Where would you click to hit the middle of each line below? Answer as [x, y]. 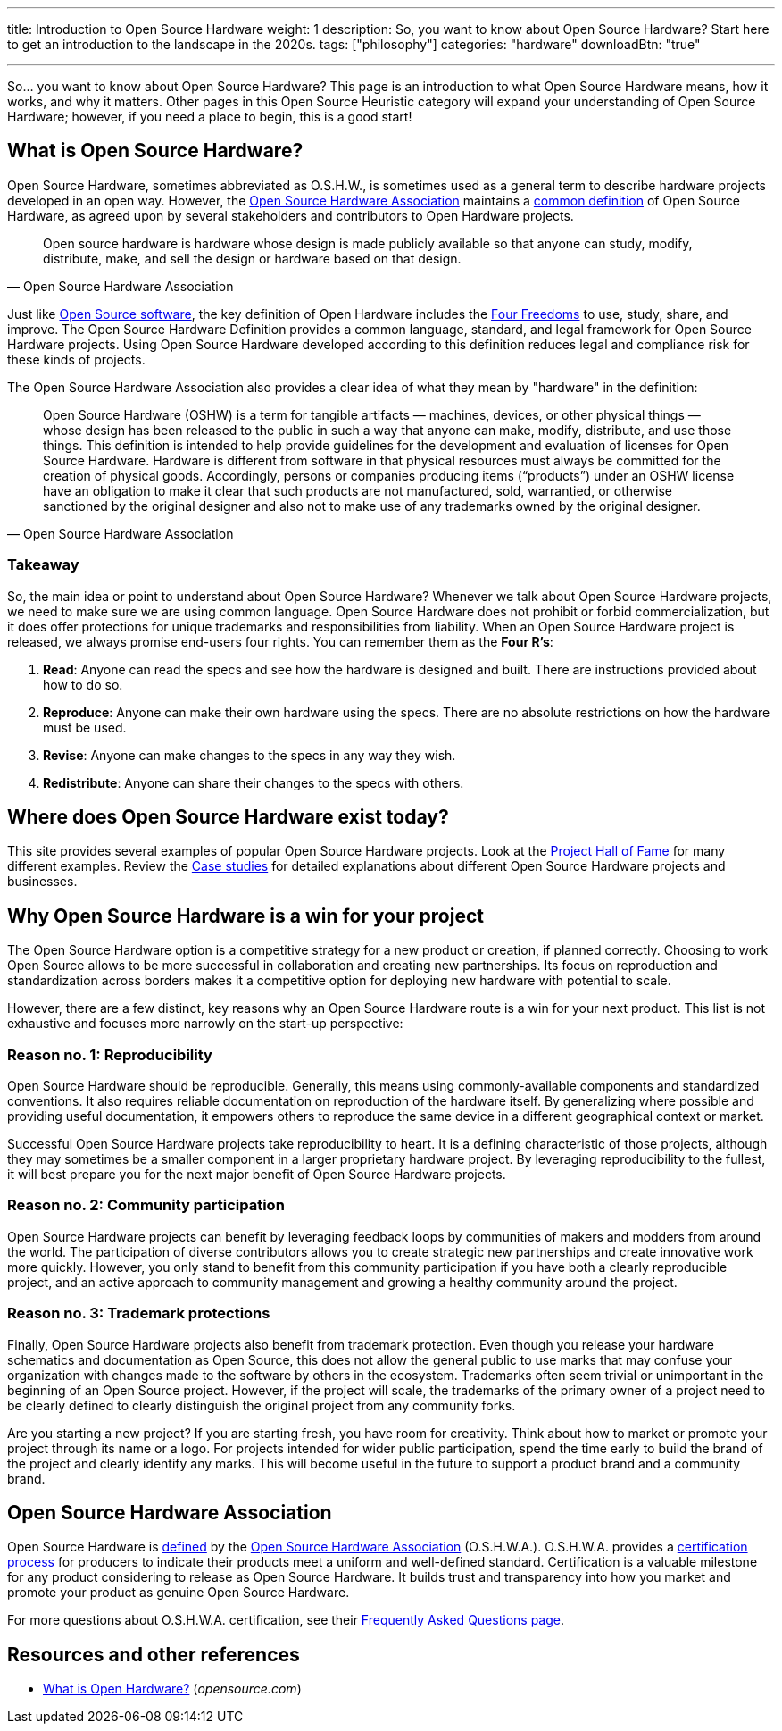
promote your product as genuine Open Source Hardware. [179, 1593]
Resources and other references [154, 1654]
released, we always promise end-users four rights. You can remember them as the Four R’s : [280, 641]
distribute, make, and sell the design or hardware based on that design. [252, 258]
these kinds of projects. [76, 359]
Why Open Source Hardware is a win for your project [245, 916]
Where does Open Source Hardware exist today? [228, 817]
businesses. [42, 882]
